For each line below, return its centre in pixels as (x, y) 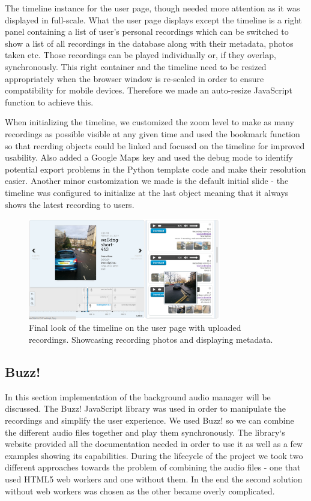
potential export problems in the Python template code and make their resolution (155, 169)
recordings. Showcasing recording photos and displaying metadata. (151, 339)
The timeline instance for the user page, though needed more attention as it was (152, 8)
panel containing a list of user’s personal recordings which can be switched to (147, 31)
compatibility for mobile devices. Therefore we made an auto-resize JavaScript (149, 90)
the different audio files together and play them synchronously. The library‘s (145, 432)
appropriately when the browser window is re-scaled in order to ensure (134, 78)
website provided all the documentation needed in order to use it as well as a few (154, 444)
